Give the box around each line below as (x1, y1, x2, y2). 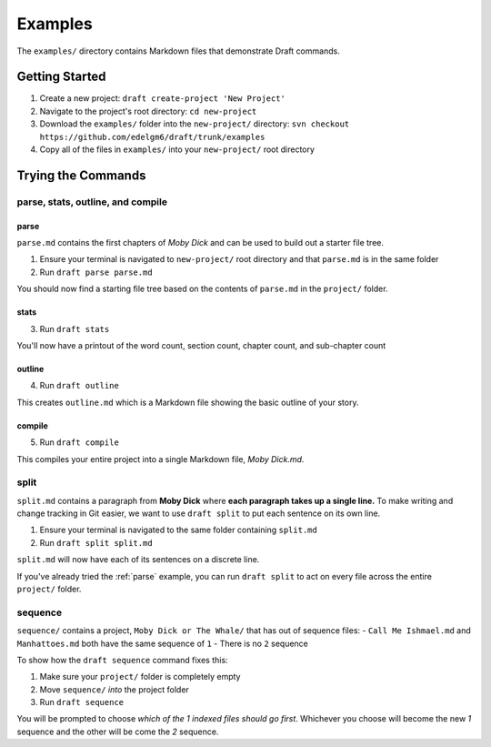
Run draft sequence (39, 697, 125, 708)
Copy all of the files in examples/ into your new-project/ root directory (39, 144, 316, 155)
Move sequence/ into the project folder (39, 683, 190, 695)
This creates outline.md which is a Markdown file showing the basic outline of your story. (16, 397, 359, 408)
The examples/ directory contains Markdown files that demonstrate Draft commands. (16, 45, 340, 56)
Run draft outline (39, 380, 120, 391)
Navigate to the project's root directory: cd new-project (39, 106, 257, 116)
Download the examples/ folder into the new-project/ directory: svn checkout (39, 118, 350, 129)
